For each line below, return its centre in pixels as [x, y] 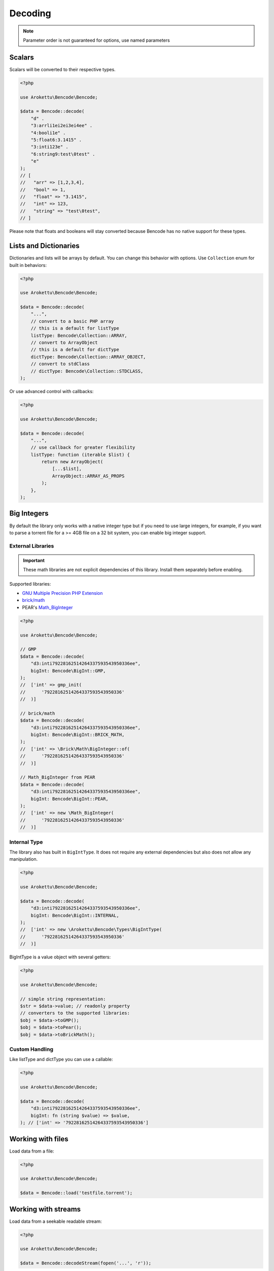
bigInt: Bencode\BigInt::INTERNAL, [75, 915]
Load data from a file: [32, 1151]
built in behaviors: [28, 265]
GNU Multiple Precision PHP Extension [62, 593]
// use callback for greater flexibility [83, 448]
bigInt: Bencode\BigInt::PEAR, [70, 799]
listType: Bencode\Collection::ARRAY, [79, 335]
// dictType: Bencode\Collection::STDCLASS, [87, 371]
